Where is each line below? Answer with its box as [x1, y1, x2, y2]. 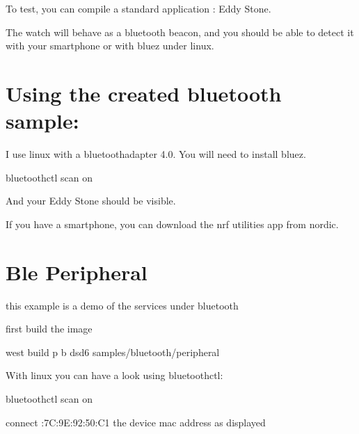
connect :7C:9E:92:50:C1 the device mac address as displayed [6, 415, 266, 429]
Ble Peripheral [6, 257, 147, 286]
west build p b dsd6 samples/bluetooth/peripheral [6, 344, 220, 359]
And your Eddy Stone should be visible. [6, 193, 176, 208]
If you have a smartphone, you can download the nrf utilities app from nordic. [6, 216, 339, 231]
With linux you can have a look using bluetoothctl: [6, 368, 223, 383]
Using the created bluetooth [6, 79, 282, 107]
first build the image [6, 321, 93, 336]
